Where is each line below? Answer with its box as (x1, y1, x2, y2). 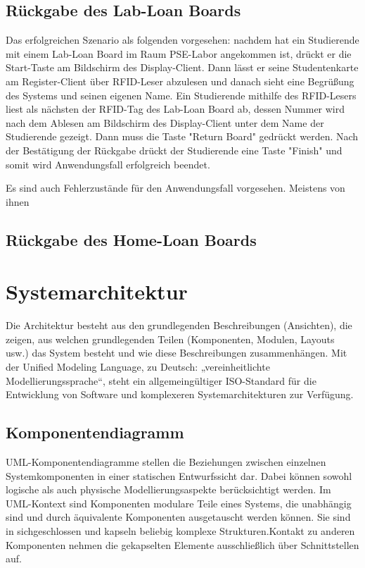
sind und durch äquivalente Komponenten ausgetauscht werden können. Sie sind (6, 510, 351, 524)
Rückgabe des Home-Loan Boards (6, 228, 257, 250)
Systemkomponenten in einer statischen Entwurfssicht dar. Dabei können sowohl (6, 468, 352, 483)
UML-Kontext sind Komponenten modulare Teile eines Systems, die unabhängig (6, 495, 352, 510)
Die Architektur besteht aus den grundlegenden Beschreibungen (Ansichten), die (6, 318, 352, 333)
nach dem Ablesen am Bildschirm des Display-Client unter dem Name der (6, 115, 324, 130)
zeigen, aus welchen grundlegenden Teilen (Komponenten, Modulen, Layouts (6, 331, 335, 346)
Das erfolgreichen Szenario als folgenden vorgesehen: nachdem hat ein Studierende (6, 32, 359, 47)
